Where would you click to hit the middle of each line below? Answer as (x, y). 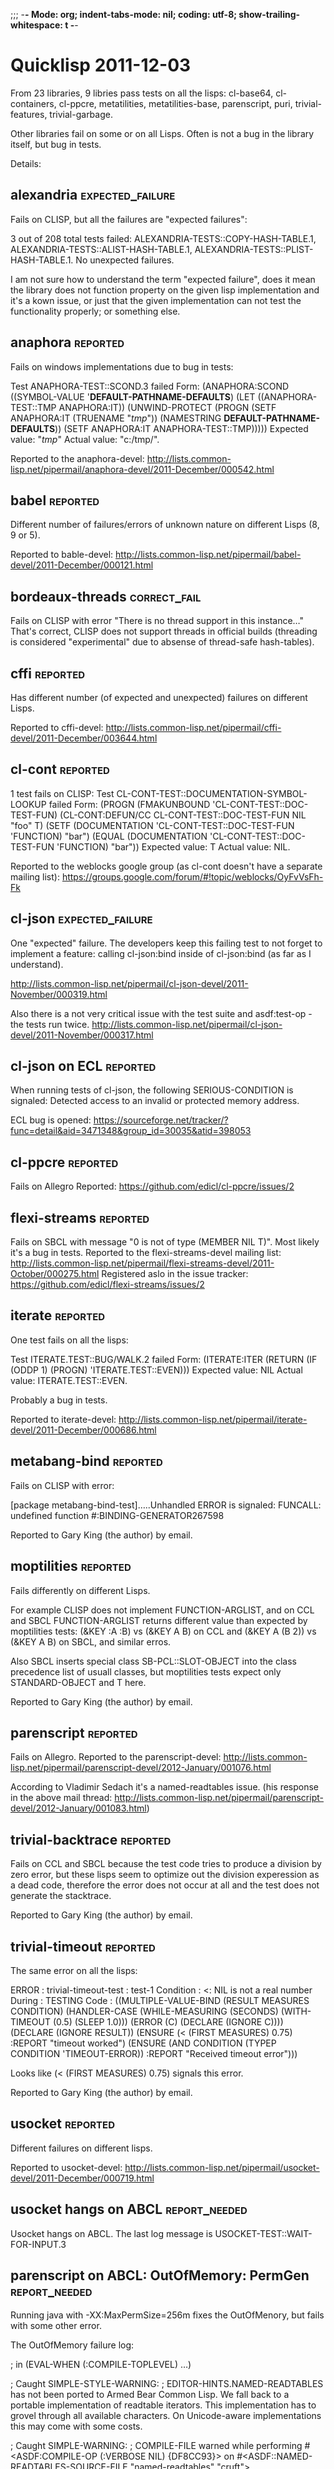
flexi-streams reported (80, 1217)
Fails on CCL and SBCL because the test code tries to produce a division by (166, 1864)
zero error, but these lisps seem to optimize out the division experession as (165, 1875)
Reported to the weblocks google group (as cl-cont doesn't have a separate (166, 866)
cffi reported (48, 673)
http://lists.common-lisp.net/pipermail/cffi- (193, 727)
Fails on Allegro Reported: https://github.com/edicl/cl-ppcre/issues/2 (152, 1186)
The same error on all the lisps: (74, 1970)
